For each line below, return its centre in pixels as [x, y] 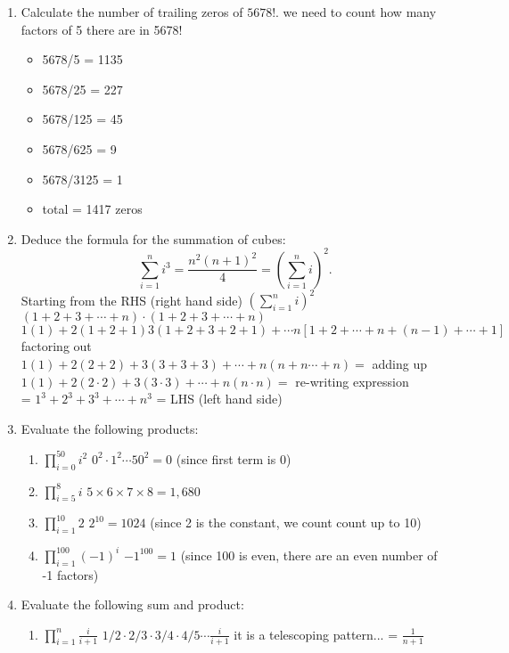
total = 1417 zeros [92, 209]
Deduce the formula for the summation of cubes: [153, 238]
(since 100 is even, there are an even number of [309, 555]
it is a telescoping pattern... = [316, 634]
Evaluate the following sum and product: [132, 604]
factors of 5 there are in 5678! [102, 29]
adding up [399, 363]
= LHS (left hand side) [219, 399]
